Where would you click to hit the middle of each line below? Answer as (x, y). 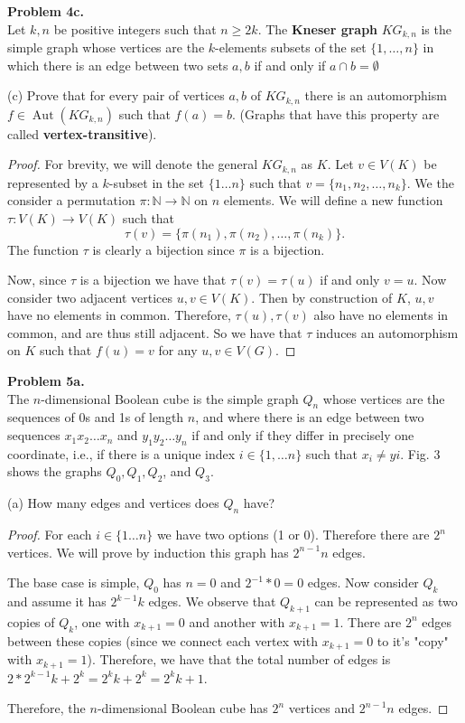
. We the (430, 182)
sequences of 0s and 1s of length (96, 417)
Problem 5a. (46, 381)
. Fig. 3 (420, 453)
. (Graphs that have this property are (336, 113)
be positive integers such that (135, 28)
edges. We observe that (212, 601)
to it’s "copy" (413, 640)
